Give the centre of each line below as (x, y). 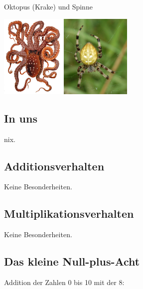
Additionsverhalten (54, 166)
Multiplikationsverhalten (69, 214)
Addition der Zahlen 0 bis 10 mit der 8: (64, 282)
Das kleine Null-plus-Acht (72, 261)
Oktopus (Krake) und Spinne (48, 6)
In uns (21, 118)
